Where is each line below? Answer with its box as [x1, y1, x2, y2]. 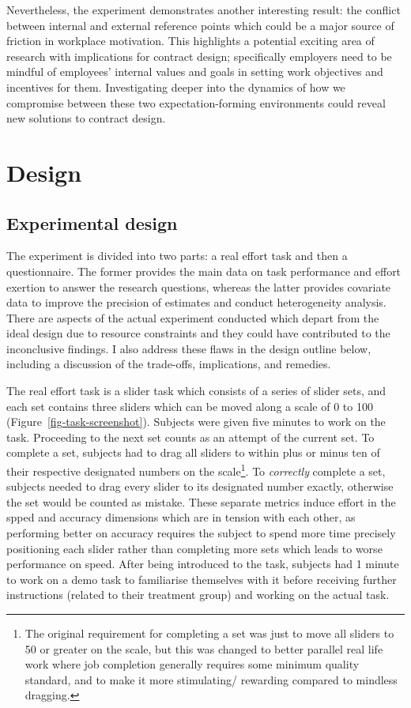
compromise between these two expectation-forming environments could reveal [6, 94, 386, 111]
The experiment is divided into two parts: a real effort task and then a [6, 247, 348, 264]
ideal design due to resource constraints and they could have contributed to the [6, 325, 390, 341]
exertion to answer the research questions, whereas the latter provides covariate [6, 278, 391, 295]
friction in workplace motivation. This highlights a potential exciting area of [6, 32, 375, 49]
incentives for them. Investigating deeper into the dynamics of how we [6, 78, 345, 95]
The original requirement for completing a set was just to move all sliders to [25, 625, 394, 642]
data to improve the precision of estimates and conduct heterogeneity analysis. [6, 294, 386, 311]
